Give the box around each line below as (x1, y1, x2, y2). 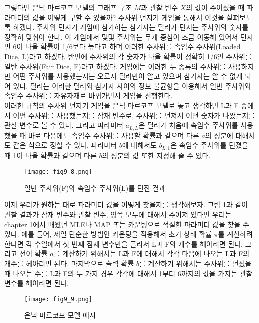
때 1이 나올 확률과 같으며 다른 (4, 150, 97, 160)
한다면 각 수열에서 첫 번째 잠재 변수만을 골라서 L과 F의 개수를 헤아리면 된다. (4, 238, 243, 249)
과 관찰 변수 (141, 2, 178, 12)
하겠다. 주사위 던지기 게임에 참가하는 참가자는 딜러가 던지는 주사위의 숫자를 (13, 22, 249, 32)
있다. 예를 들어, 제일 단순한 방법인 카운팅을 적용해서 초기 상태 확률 (4, 229, 212, 239)
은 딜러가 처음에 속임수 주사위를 (138, 120, 238, 130)
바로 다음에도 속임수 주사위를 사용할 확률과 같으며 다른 (28, 130, 199, 140)
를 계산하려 (218, 229, 253, 239)
